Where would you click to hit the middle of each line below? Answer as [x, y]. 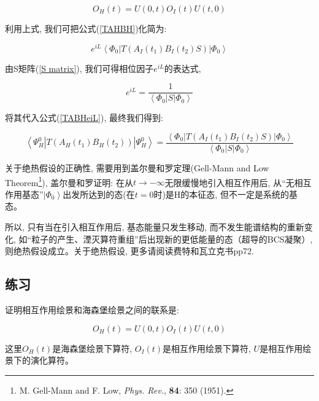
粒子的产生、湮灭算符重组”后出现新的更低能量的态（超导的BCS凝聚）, [172, 239]
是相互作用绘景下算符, [207, 348]
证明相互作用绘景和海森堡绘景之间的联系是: [92, 310]
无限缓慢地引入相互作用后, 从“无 [229, 182]
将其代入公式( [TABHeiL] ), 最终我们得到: [84, 118]
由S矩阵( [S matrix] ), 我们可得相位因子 [79, 68]
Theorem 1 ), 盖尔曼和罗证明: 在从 [69, 181]
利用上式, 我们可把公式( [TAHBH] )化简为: [86, 28]
